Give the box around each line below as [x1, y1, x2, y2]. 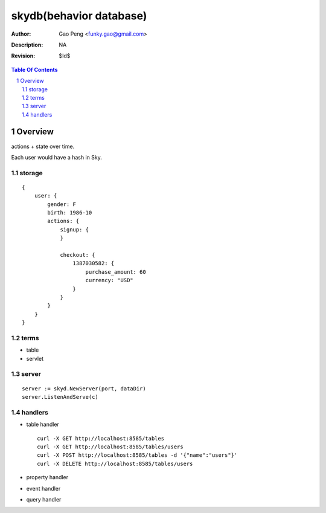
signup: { [60, 226, 89, 233]
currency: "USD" [85, 277, 134, 284]
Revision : [11, 52, 36, 60]
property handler [26, 474, 69, 481]
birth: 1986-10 [47, 209, 92, 216]
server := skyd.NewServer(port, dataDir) [22, 385, 146, 392]
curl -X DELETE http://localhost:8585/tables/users [37, 460, 193, 467]
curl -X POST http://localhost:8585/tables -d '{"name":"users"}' [37, 452, 238, 459]
